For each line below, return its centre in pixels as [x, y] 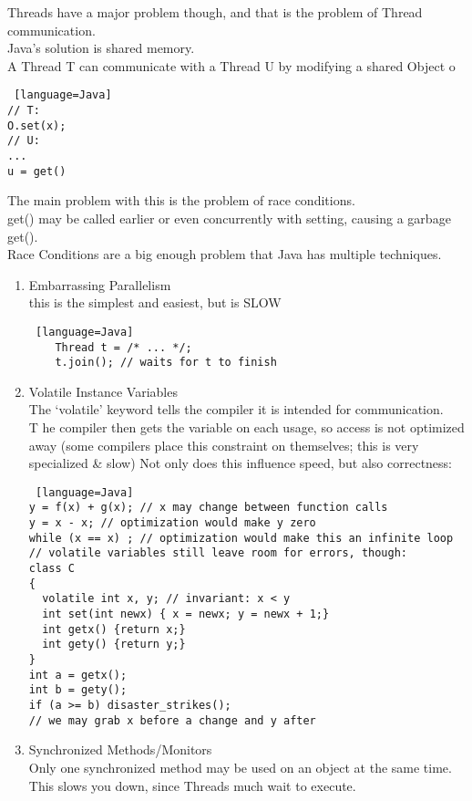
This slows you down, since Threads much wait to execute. [192, 785]
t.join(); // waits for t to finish [166, 363]
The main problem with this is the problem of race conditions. [181, 200]
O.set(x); [37, 125]
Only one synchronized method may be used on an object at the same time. [240, 767]
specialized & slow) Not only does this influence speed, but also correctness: [241, 463]
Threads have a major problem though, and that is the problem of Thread [215, 12]
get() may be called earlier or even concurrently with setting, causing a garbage [229, 218]
